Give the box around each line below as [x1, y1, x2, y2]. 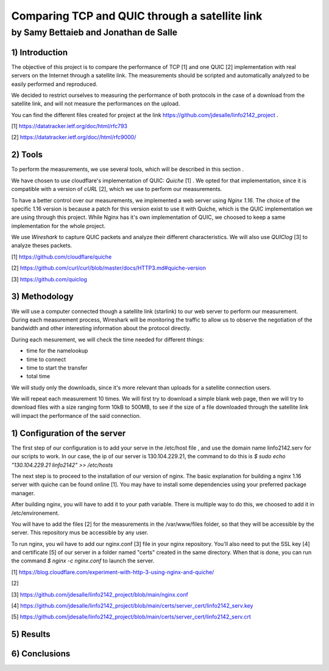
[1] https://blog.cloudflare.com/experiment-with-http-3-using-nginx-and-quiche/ [11, 568, 214, 576]
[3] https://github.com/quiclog [11, 275, 88, 283]
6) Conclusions [11, 648, 71, 659]
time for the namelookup [26, 347, 88, 354]
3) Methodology [11, 292, 74, 302]
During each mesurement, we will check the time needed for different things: [11, 335, 204, 343]
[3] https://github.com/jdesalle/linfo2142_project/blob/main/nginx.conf [11, 590, 189, 598]
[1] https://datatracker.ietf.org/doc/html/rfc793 [11, 123, 128, 130]
